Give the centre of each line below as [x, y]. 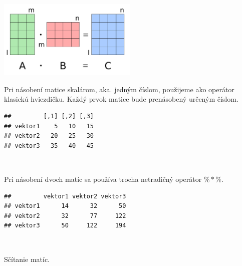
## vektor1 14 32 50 [65, 206]
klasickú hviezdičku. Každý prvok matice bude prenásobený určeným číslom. [121, 99]
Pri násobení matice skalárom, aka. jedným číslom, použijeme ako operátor [119, 89]
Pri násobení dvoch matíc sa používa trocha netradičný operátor [103, 179]
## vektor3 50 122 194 [65, 226]
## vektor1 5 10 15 [49, 126]
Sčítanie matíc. [27, 259]
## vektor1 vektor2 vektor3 [65, 196]
